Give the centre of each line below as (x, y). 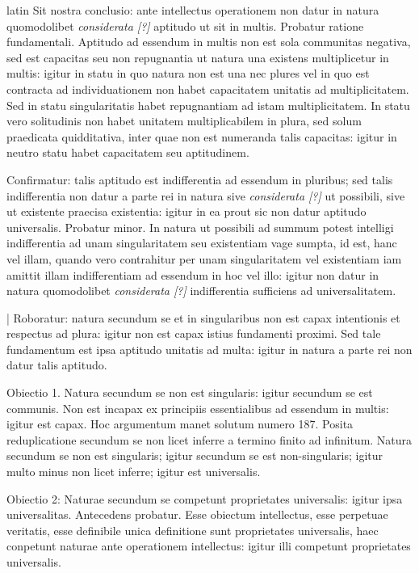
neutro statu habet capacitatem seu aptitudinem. (128, 152)
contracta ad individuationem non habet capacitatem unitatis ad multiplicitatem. (208, 88)
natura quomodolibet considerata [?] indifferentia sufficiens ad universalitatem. (201, 291)
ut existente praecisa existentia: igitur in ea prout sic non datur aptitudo (186, 211)
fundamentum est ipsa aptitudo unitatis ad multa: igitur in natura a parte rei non (209, 349)
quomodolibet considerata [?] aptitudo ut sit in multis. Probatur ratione (185, 25)
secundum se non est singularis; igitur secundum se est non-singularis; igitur (195, 455)
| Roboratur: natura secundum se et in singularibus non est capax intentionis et (203, 317)
